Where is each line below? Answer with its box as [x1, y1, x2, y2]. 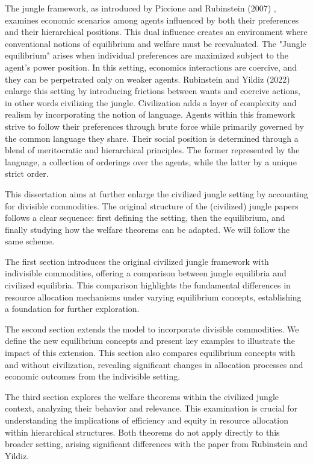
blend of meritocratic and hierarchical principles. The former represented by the [5, 144, 300, 156]
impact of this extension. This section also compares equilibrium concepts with [5, 346, 296, 359]
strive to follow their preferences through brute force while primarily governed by [5, 119, 304, 132]
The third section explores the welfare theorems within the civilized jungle [5, 390, 279, 402]
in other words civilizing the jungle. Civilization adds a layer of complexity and [5, 96, 297, 109]
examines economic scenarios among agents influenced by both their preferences [5, 13, 299, 26]
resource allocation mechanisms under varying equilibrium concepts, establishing [5, 290, 302, 303]
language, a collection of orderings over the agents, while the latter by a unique [5, 155, 297, 168]
